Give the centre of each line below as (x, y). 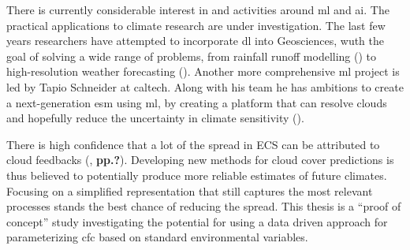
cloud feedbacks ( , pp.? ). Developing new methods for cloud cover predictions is (200, 160)
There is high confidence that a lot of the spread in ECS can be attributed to (193, 144)
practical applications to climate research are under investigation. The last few (196, 25)
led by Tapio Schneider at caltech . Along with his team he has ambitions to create (205, 86)
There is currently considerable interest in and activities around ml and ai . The (198, 9)
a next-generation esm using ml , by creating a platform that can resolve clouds (197, 102)
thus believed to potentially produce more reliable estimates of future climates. (197, 175)
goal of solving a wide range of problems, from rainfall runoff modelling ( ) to (192, 56)
